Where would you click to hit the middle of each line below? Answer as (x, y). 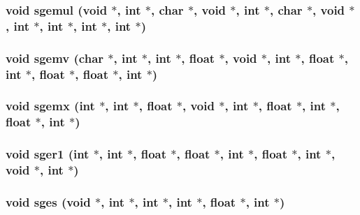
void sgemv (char (55, 58)
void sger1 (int (48, 154)
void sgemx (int (50, 106)
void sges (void (48, 201)
